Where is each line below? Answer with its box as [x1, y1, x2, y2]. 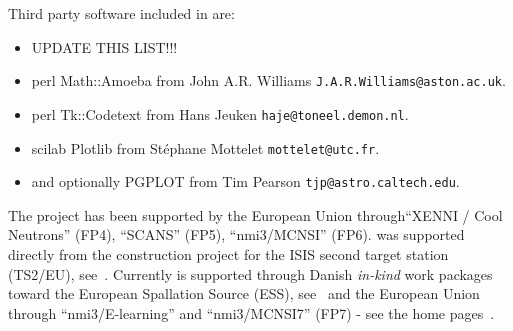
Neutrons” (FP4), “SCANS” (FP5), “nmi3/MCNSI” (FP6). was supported [8, 224, 465, 245]
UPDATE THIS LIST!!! [31, 36, 178, 57]
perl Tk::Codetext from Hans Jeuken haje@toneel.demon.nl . [31, 103, 409, 124]
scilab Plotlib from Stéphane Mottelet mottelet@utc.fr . [31, 137, 380, 158]
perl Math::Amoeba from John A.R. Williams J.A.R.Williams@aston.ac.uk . [31, 70, 506, 91]
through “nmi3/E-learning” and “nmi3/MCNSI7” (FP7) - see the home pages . [8, 302, 495, 323]
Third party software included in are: [8, 3, 235, 23]
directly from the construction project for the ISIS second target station [8, 244, 449, 264]
